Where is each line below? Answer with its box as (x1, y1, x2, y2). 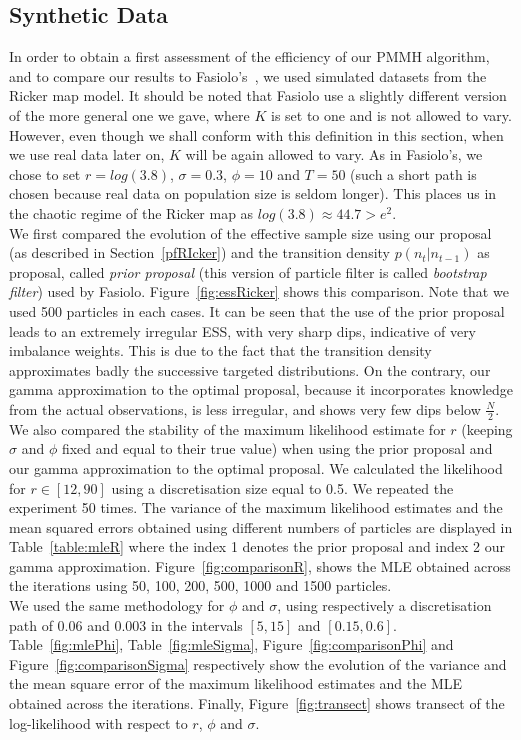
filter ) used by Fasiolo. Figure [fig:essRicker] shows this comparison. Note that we (9, 281, 509, 302)
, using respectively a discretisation (277, 595, 492, 616)
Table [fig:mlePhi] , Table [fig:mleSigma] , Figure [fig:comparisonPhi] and (9, 634, 454, 655)
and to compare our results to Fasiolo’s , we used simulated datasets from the (9, 65, 487, 86)
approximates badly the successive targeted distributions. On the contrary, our (9, 359, 491, 380)
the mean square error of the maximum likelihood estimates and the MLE (9, 673, 463, 694)
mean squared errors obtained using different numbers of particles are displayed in (9, 516, 513, 537)
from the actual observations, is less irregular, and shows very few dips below (9, 398, 481, 419)
